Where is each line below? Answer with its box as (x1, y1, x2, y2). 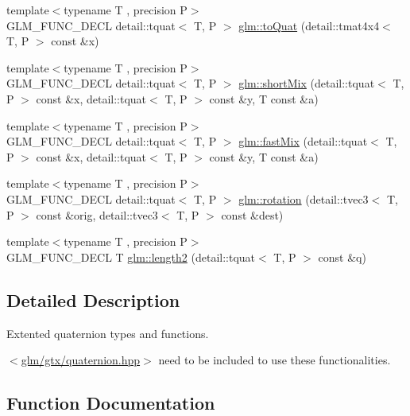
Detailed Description (6, 287, 180, 312)
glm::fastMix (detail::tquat (238, 133, 368, 150)
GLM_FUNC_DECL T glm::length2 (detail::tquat (6, 248, 256, 265)
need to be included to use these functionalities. (158, 352, 391, 368)
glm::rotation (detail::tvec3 (238, 190, 369, 207)
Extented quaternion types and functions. (6, 325, 209, 341)
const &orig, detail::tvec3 (36, 206, 158, 223)
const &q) (318, 248, 366, 265)
